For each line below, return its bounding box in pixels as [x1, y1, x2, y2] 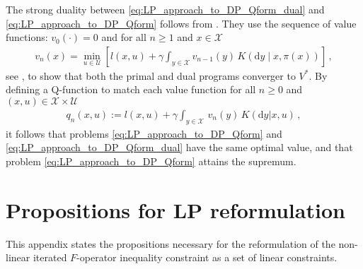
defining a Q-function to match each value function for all [6, 82, 256, 97]
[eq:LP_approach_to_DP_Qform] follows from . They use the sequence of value [6, 16, 357, 30]
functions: [6, 30, 48, 44]
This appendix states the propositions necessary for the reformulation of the [6, 236, 335, 251]
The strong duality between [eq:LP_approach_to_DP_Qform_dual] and [6, 2, 325, 16]
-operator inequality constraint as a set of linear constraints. [76, 250, 338, 265]
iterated [33, 250, 67, 265]
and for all [101, 30, 146, 44]
